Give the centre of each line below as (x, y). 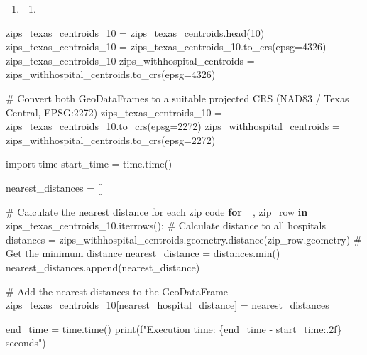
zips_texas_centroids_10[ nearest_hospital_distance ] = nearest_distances (168, 305)
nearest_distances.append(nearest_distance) (103, 267)
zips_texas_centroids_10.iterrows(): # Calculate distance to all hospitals (166, 225)
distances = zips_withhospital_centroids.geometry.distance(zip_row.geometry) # (184, 239)
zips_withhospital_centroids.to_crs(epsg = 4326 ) (111, 74)
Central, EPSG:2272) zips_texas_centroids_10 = (114, 112)
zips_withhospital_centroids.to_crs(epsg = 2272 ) (111, 140)
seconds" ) (26, 343)
